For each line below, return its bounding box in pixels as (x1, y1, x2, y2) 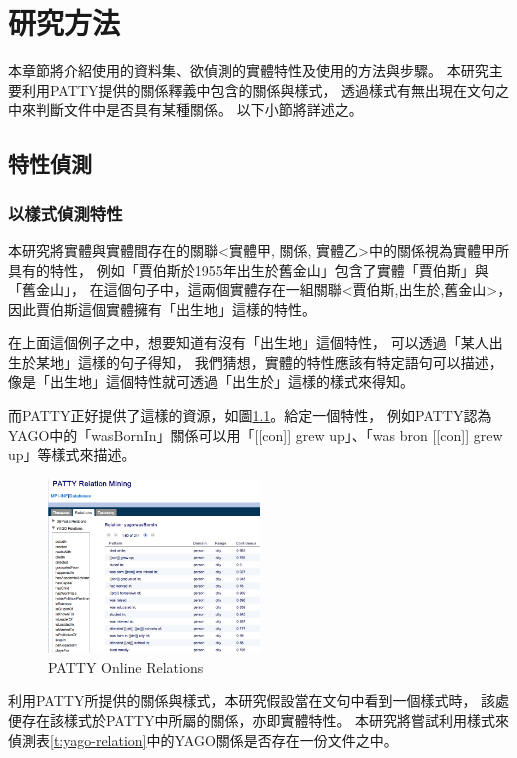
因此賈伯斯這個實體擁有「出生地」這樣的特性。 (8, 298, 316, 319)
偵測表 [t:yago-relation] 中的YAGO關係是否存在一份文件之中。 (8, 729, 398, 750)
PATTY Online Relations (48, 656, 204, 677)
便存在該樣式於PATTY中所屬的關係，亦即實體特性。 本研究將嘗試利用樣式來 (8, 709, 510, 730)
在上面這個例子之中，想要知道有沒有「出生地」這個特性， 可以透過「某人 (8, 332, 489, 353)
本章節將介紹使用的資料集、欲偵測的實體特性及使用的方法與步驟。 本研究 (8, 60, 489, 81)
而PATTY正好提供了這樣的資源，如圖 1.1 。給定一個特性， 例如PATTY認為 (8, 405, 492, 426)
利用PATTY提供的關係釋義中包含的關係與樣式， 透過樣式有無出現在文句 (21, 79, 496, 100)
